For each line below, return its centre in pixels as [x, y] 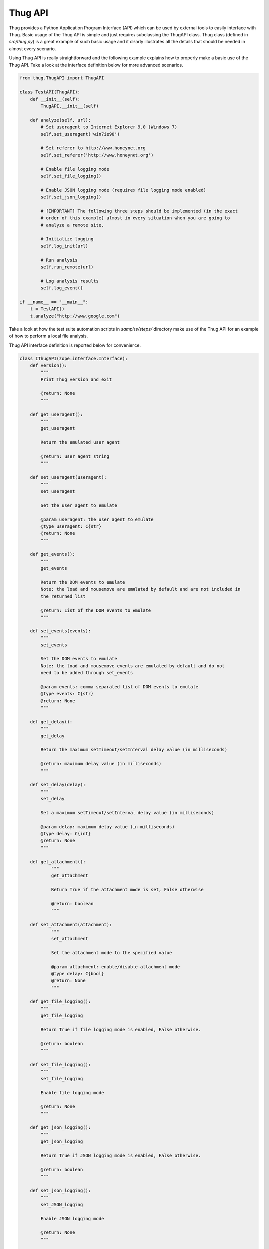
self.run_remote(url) [67, 267]
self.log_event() [62, 288]
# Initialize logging [67, 239]
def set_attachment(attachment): [71, 925]
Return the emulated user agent [80, 442]
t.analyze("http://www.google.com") [75, 316]
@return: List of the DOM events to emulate [96, 610]
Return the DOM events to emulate [83, 582]
